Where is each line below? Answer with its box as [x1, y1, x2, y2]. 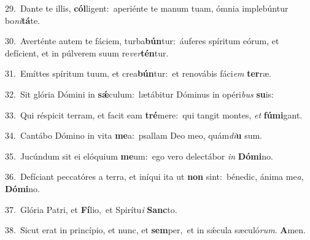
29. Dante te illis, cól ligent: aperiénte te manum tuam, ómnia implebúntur [5, 2, 289, 14]
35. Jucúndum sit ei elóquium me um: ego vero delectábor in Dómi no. [5, 149, 273, 162]
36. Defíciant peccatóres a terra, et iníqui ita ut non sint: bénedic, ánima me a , [5, 170, 304, 183]
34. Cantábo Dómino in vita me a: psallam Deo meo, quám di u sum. [5, 129, 263, 142]
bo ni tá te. [5, 14, 41, 26]
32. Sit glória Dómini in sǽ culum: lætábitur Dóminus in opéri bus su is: [5, 87, 274, 100]
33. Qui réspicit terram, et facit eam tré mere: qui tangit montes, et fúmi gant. [5, 108, 303, 121]
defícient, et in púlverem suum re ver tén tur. [5, 46, 169, 59]
